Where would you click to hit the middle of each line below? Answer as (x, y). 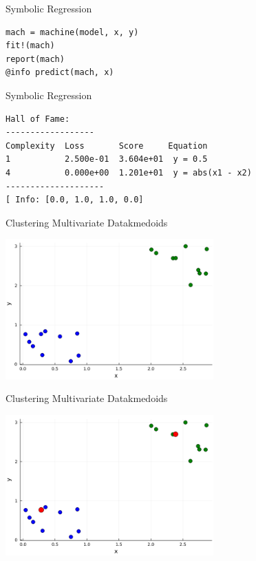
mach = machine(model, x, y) (72, 32)
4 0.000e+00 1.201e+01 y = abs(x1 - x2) (129, 172)
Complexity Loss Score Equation (107, 146)
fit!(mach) (30, 46)
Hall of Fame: (38, 119)
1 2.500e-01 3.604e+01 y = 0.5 (107, 159)
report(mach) (35, 59)
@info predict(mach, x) (60, 73)
